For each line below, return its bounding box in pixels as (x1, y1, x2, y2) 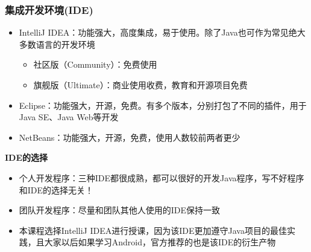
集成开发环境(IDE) (5, 2, 93, 17)
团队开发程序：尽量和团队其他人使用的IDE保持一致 (19, 204, 221, 216)
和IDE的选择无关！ (19, 183, 94, 196)
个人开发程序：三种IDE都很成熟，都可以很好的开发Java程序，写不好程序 (19, 171, 304, 184)
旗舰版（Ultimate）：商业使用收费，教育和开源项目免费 (33, 79, 248, 91)
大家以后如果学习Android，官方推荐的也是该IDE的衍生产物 (44, 236, 276, 248)
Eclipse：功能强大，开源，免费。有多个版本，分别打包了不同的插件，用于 (19, 99, 307, 111)
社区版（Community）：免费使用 (33, 58, 157, 71)
